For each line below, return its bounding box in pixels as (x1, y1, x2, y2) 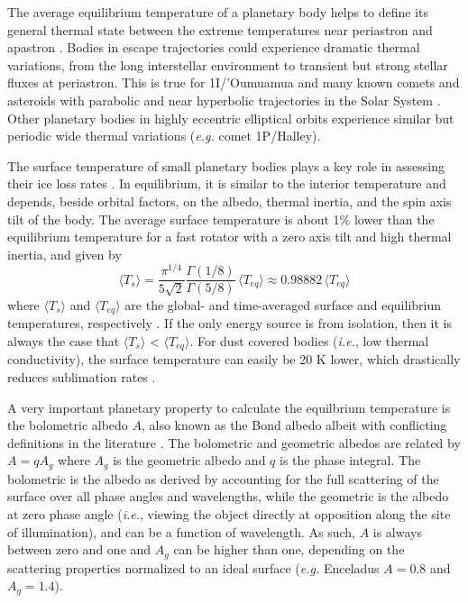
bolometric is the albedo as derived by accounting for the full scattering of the (7, 469, 439, 488)
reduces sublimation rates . (7, 367, 156, 386)
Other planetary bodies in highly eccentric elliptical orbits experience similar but (7, 108, 454, 127)
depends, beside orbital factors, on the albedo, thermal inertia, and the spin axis (7, 191, 452, 210)
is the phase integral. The (280, 451, 421, 470)
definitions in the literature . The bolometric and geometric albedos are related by (7, 433, 461, 452)
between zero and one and (7, 540, 151, 559)
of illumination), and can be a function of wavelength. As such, (7, 522, 355, 541)
